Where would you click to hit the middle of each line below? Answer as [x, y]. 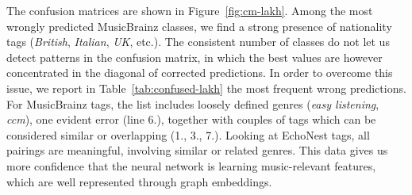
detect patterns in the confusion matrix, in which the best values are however [194, 57]
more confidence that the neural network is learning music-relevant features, [191, 165]
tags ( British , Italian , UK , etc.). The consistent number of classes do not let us [198, 42]
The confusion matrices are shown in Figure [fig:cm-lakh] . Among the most [190, 10]
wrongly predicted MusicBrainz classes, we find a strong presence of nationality [199, 26]
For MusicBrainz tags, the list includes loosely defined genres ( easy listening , [193, 103]
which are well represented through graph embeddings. [139, 181]
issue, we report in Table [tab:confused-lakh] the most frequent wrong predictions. [206, 88]
